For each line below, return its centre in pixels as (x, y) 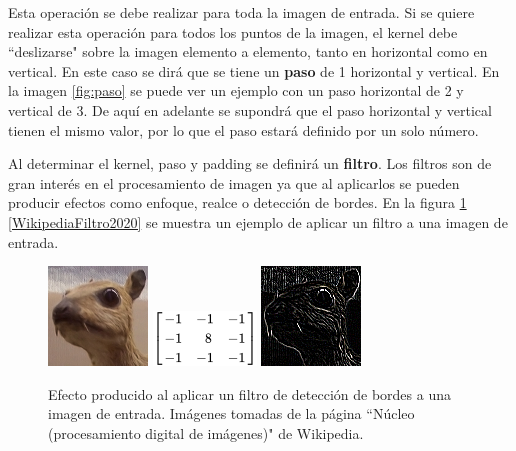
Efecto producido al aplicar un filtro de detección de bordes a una (249, 393)
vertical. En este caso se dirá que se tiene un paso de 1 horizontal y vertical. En (254, 70)
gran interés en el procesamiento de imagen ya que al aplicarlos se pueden (234, 182)
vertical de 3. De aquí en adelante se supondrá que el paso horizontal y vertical (250, 109)
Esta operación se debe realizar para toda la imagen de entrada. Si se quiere (241, 12)
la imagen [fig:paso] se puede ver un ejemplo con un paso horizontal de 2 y (236, 90)
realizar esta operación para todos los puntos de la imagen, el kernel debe (233, 31)
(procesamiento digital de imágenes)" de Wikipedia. (206, 432)
